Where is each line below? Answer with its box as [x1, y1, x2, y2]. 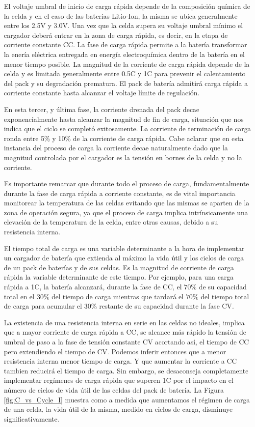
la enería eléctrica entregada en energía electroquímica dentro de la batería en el [4, 49, 245, 59]
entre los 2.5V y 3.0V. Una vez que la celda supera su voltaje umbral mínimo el [4, 20, 243, 30]
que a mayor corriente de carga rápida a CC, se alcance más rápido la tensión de [4, 327, 246, 337]
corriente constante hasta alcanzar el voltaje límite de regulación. [4, 87, 200, 98]
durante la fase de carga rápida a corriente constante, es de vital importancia [4, 188, 235, 198]
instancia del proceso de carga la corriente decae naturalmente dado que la [4, 142, 228, 153]
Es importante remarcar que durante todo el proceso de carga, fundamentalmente [4, 178, 249, 189]
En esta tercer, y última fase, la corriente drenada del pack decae [4, 104, 200, 114]
